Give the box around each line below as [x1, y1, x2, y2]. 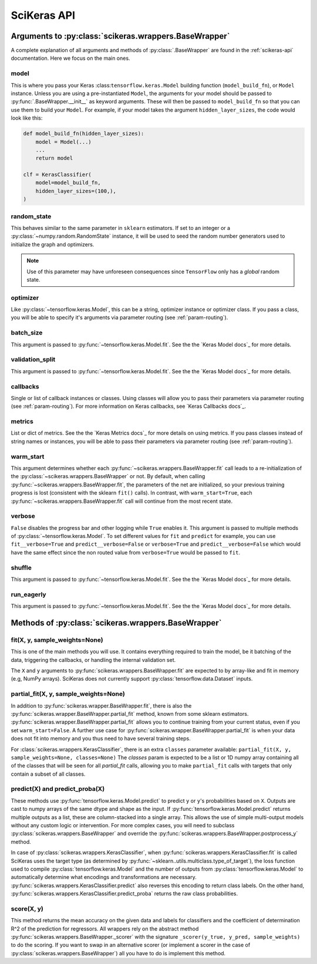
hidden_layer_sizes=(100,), [35, 188, 117, 194]
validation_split [11, 356, 56, 364]
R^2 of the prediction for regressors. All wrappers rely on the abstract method [11, 925, 199, 932]
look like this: [11, 114, 43, 121]
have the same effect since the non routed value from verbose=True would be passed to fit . [11, 549, 241, 556]
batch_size [11, 329, 43, 337]
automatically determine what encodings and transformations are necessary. [11, 874, 197, 881]
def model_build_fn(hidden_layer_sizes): [23, 130, 144, 137]
